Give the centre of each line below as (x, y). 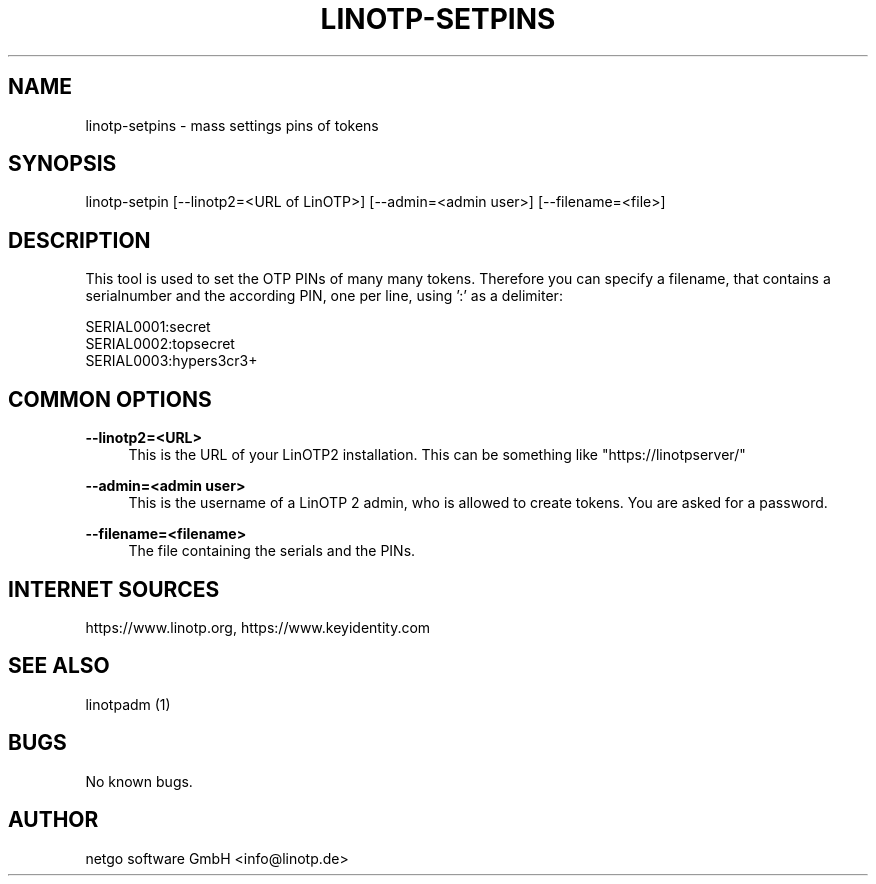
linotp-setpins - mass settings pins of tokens (232, 125)
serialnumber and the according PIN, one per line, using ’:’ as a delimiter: (324, 296)
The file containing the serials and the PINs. (272, 551)
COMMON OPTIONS (110, 399)
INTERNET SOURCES (114, 589)
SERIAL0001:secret (148, 327)
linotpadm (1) (128, 704)
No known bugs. (139, 781)
